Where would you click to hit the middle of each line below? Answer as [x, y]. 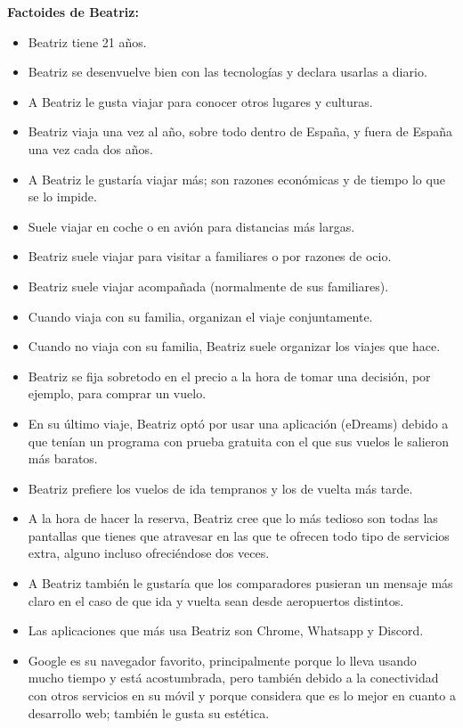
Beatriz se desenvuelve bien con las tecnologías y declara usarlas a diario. [227, 72]
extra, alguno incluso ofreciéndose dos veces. [149, 553]
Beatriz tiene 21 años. [87, 41]
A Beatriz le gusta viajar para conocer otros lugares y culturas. [200, 101]
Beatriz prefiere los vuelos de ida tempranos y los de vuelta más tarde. [220, 488]
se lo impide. [62, 196]
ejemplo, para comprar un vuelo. [117, 393]
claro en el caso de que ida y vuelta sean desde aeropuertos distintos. [216, 600]
